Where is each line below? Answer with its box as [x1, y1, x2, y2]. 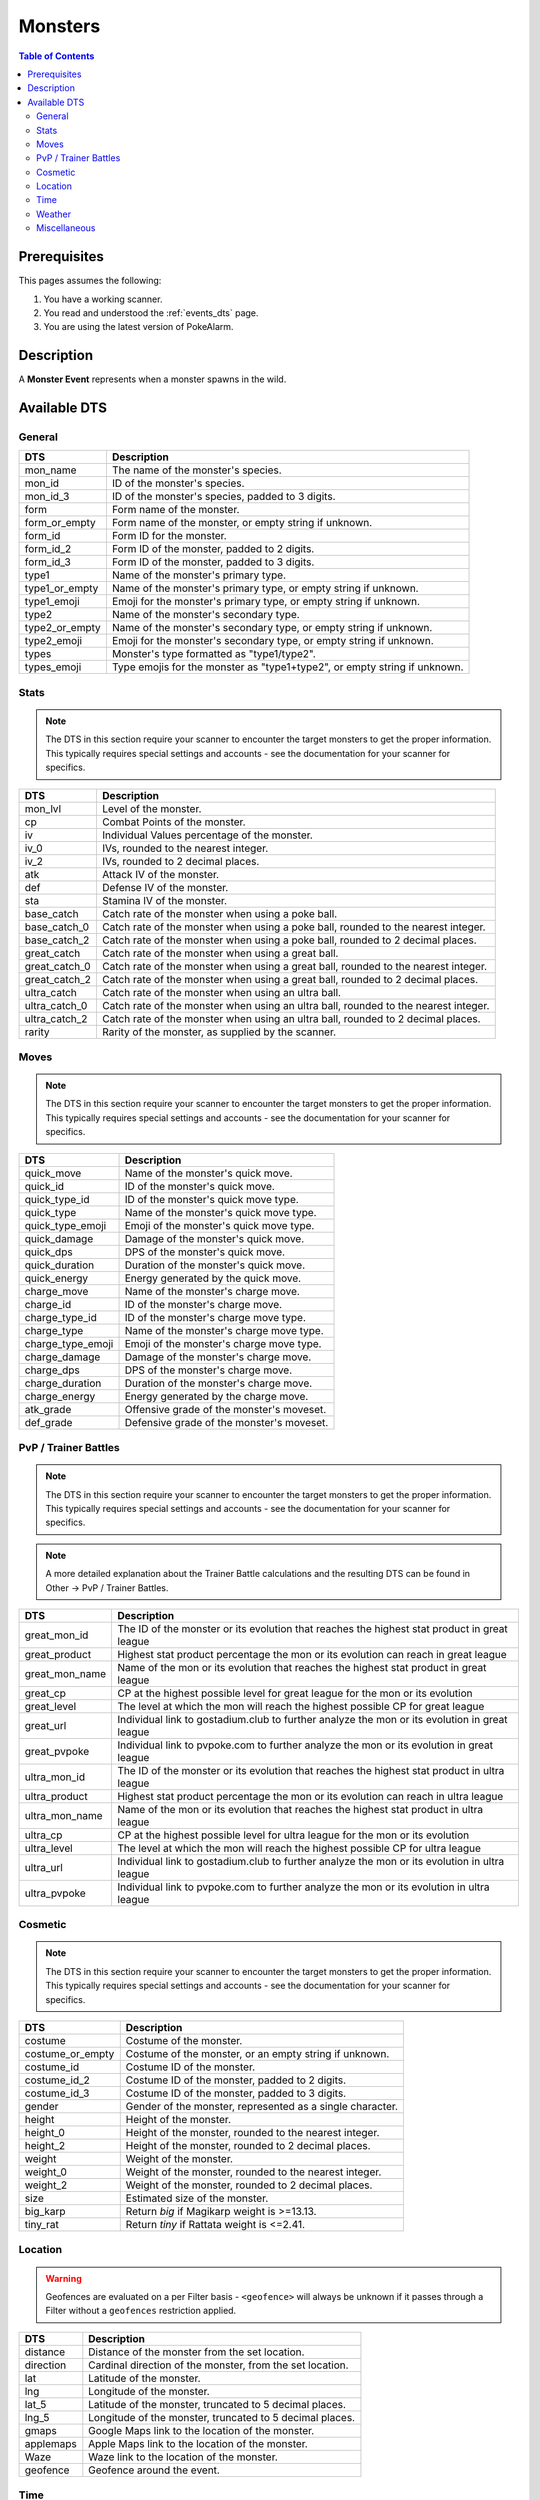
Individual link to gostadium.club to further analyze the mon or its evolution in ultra [117, 1854, 505, 1868]
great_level [24, 1699, 77, 1713]
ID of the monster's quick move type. [124, 1192, 299, 1206]
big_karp [24, 2205, 66, 2219]
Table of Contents [18, 50, 95, 62]
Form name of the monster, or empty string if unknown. [111, 516, 373, 530]
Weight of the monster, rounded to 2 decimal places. [125, 2178, 373, 2192]
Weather [36, 208, 72, 220]
